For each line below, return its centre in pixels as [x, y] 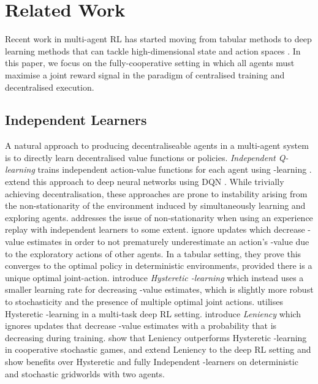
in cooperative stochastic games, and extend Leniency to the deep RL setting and [158, 349]
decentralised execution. [50, 87]
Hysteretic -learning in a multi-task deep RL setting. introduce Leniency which [153, 313]
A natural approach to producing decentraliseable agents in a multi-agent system [157, 145]
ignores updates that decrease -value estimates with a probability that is [141, 326]
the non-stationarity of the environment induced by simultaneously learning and [155, 205]
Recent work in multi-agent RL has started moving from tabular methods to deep [158, 39]
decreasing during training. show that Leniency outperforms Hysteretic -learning [156, 337]
